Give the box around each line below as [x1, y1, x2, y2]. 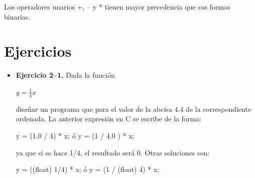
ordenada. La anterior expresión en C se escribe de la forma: [16, 113, 202, 124]
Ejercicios [4, 41, 72, 61]
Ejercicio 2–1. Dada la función [16, 70, 115, 80]
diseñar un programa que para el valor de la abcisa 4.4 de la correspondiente [16, 103, 251, 114]
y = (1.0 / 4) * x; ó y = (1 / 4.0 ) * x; [16, 130, 135, 140]
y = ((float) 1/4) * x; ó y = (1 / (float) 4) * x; [16, 164, 160, 174]
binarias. [4, 11, 31, 22]
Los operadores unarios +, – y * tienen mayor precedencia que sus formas [4, 2, 230, 12]
